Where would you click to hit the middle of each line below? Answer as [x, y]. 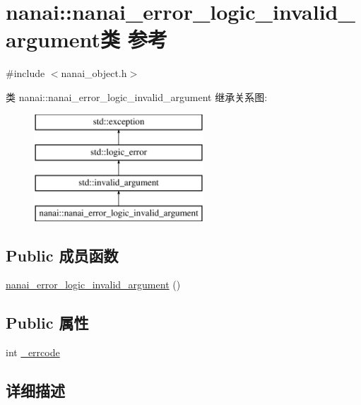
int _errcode [33, 352]
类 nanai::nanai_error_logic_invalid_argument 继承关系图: [137, 96]
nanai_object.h [94, 73]
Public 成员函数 [62, 255]
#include [25, 73]
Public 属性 [47, 323]
